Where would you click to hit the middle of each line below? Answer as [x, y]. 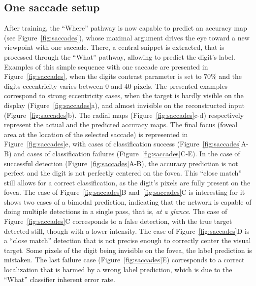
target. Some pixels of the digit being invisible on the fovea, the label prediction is [128, 250]
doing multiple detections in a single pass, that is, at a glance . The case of [116, 211]
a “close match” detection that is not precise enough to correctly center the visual [128, 240]
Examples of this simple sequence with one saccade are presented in [106, 66]
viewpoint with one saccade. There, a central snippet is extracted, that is [114, 47]
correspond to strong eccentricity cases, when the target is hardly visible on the [124, 95]
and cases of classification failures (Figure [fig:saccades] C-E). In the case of [127, 153]
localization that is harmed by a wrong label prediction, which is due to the [118, 269]
